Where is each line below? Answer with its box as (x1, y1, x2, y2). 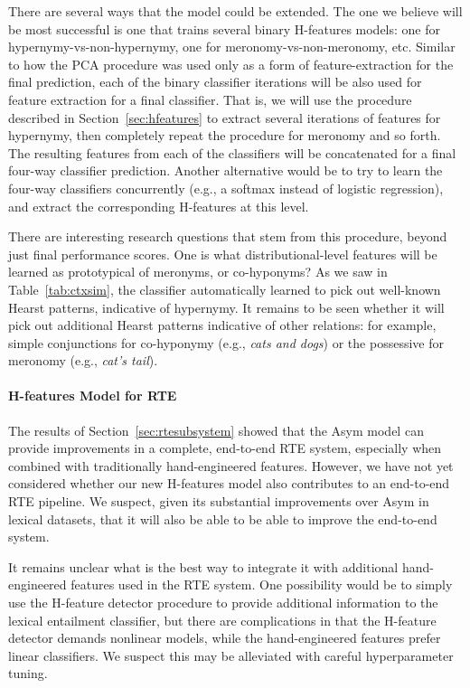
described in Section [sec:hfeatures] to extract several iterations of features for (8, 108, 441, 127)
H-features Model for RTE (8, 386, 177, 405)
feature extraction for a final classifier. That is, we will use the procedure (8, 90, 412, 108)
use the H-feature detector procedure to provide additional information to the (8, 593, 438, 612)
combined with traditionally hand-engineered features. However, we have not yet (8, 456, 454, 475)
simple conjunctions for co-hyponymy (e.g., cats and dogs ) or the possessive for (8, 333, 444, 352)
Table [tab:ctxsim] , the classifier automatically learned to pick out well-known (8, 279, 441, 298)
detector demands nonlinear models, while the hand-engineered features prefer (8, 628, 441, 647)
